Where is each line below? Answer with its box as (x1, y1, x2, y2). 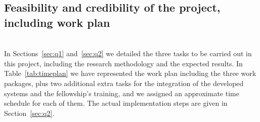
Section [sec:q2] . (4, 107, 55, 118)
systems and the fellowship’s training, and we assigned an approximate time (4, 88, 239, 98)
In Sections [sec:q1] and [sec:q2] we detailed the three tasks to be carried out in (4, 48, 252, 59)
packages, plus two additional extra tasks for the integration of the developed (4, 77, 244, 88)
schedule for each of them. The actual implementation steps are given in (4, 98, 228, 108)
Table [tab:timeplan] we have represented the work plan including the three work (4, 68, 256, 78)
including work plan (4, 14, 110, 30)
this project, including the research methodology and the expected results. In (4, 58, 243, 68)
